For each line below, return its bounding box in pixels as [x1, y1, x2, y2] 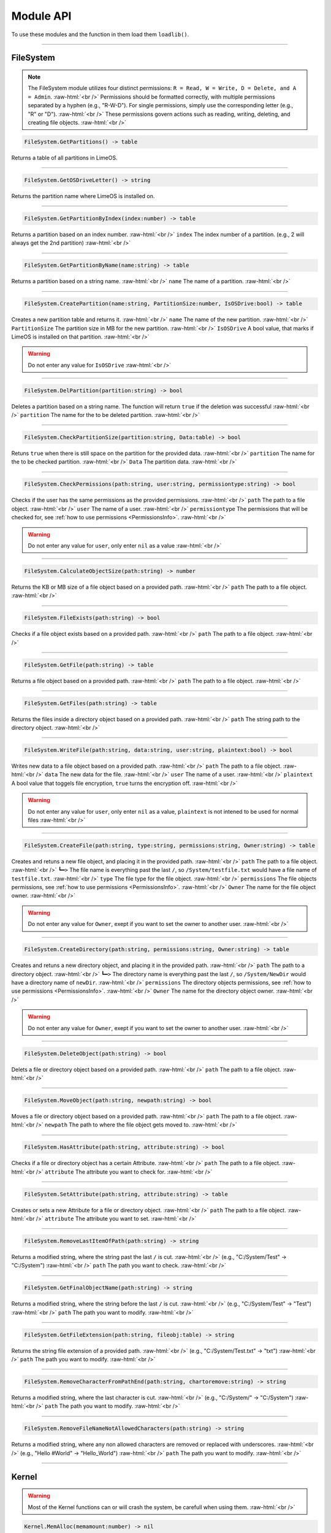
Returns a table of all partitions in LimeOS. [11, 154, 118, 161]
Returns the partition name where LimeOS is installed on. [11, 192, 155, 199]
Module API [11, 9, 72, 23]
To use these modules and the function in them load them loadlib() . [11, 31, 189, 38]
